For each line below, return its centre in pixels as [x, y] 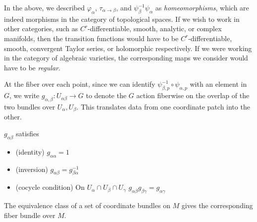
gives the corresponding [217, 205]
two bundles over [30, 106]
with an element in [218, 84]
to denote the [106, 95]
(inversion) [32, 169]
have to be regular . [32, 67]
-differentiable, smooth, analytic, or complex [155, 28]
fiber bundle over [30, 215]
